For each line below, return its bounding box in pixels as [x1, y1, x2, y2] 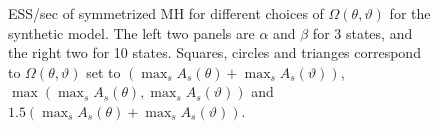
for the [389, 3, 431, 23]
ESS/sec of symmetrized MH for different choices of [8, 3, 324, 23]
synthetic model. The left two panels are [8, 22, 255, 43]
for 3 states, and [312, 22, 413, 43]
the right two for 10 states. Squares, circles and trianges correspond [8, 42, 421, 63]
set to [86, 61, 121, 82]
